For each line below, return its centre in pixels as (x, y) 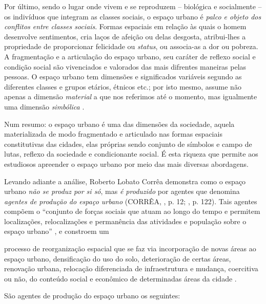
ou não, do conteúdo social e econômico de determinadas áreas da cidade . (120, 278)
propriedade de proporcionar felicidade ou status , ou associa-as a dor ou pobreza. (131, 46)
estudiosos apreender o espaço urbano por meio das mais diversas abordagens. (126, 164)
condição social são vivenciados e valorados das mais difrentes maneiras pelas (125, 66)
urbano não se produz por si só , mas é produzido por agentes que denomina (122, 191)
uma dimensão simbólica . (44, 106)
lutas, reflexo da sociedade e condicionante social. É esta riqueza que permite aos (131, 154)
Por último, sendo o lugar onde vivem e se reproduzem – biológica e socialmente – (133, 6)
